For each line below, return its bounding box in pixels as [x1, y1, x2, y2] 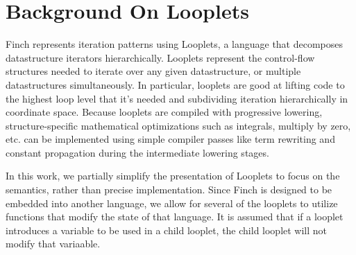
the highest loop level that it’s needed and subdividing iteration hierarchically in [6, 91, 348, 105]
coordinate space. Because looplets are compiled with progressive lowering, [6, 105, 323, 119]
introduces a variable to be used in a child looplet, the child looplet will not [6, 222, 328, 237]
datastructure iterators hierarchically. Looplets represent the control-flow [6, 50, 315, 64]
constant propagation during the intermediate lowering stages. [6, 145, 269, 159]
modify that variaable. [6, 236, 101, 251]
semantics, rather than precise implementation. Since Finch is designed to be [6, 182, 332, 197]
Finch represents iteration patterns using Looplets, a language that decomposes [6, 37, 344, 51]
